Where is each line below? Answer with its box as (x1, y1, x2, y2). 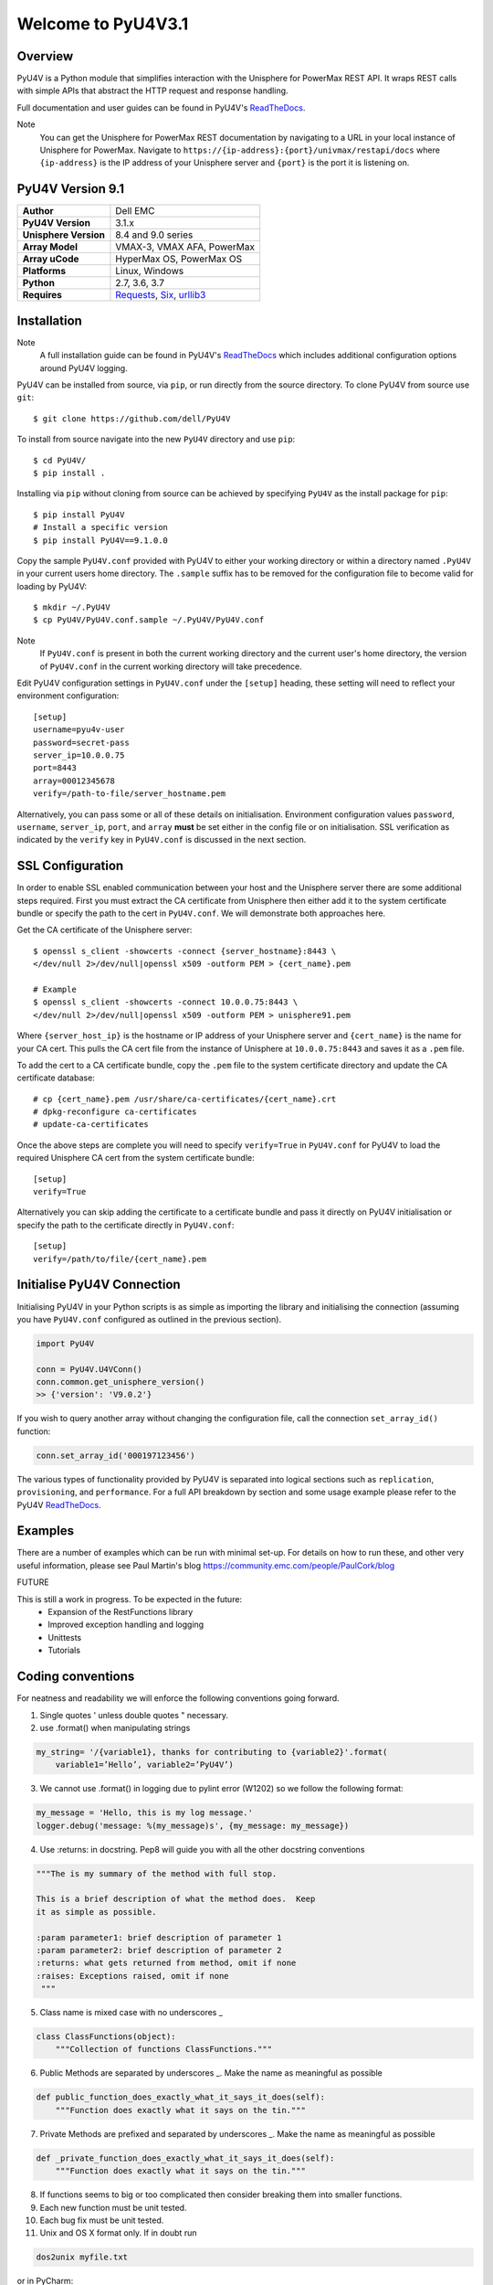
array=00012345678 (33, 775, 116, 786)
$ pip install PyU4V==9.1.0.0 (33, 535, 169, 546)
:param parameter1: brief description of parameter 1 (36, 1932, 282, 1942)
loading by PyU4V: (16, 580, 87, 591)
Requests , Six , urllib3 (115, 289, 206, 302)
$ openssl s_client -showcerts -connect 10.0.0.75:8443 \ (33, 997, 299, 1007)
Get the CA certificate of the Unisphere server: (16, 924, 193, 936)
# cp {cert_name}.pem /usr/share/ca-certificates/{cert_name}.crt (33, 1093, 337, 1104)
